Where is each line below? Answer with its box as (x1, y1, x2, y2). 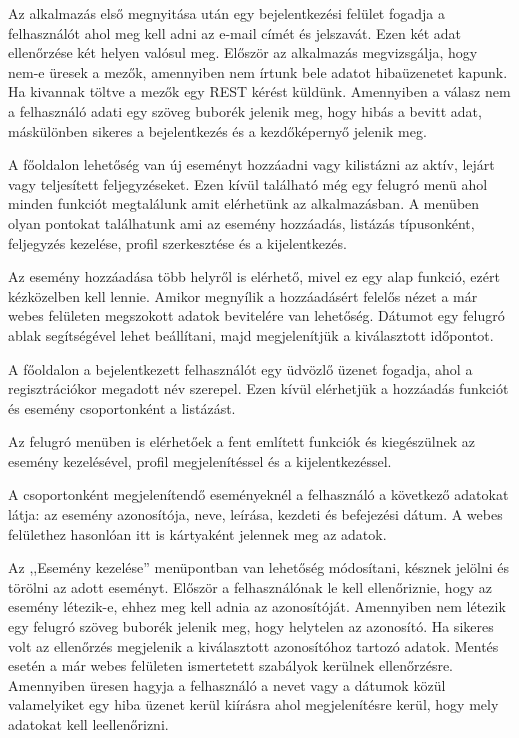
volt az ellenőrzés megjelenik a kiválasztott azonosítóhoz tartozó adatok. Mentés (8, 635, 499, 656)
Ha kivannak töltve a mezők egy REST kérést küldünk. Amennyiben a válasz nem (8, 81, 511, 102)
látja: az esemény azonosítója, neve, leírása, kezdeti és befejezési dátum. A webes (8, 504, 503, 525)
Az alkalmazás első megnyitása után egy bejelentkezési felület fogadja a (8, 3, 445, 23)
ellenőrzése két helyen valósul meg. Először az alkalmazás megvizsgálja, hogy (8, 42, 478, 63)
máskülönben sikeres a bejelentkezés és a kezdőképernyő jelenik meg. (8, 120, 427, 141)
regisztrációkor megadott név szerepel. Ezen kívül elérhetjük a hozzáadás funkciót (8, 378, 509, 399)
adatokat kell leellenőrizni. (8, 714, 169, 734)
